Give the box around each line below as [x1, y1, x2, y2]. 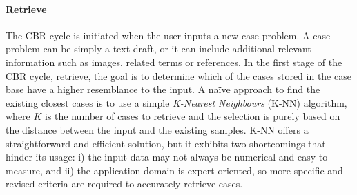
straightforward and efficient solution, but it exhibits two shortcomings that [6, 136, 326, 150]
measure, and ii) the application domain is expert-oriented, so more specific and [6, 163, 343, 177]
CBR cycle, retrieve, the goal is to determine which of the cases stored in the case [6, 68, 351, 83]
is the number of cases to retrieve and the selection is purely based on [45, 109, 340, 123]
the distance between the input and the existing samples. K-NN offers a [6, 122, 309, 136]
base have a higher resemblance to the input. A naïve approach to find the [6, 82, 320, 96]
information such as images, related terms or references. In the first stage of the [6, 54, 342, 69]
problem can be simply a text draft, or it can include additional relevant [6, 41, 311, 56]
